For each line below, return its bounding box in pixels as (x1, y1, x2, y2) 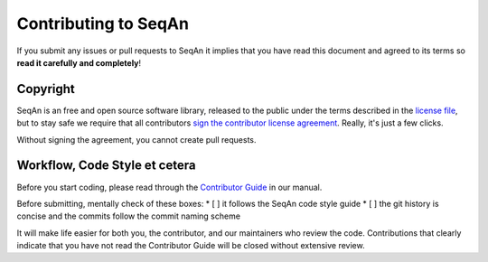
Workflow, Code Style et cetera (16, 158, 196, 173)
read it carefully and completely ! (16, 57, 142, 68)
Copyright (16, 81, 76, 97)
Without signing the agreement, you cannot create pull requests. (16, 134, 257, 145)
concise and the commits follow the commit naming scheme (16, 211, 241, 221)
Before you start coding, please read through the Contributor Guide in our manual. (16, 182, 323, 192)
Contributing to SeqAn (16, 14, 190, 33)
